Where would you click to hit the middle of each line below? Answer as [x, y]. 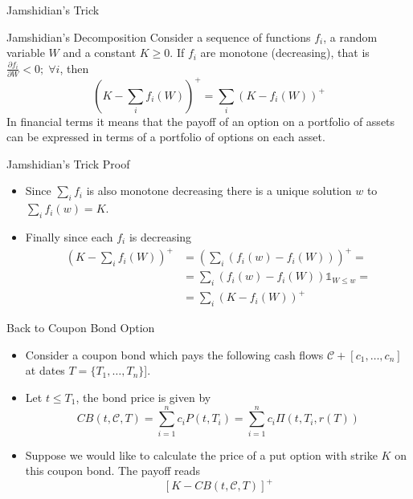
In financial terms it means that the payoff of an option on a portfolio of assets [201, 121]
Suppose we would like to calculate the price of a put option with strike [201, 454]
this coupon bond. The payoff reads [113, 471]
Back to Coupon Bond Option [81, 328]
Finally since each [69, 236]
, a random [350, 37]
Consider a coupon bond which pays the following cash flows [174, 354]
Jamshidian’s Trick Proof [68, 163]
